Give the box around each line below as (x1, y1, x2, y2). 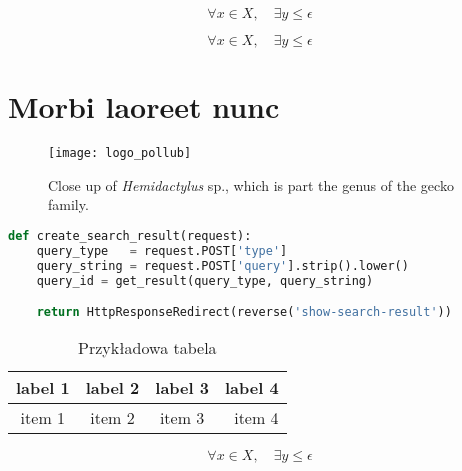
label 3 (155, 376, 209, 399)
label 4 (224, 376, 279, 399)
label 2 (85, 376, 140, 399)
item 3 (159, 406, 205, 429)
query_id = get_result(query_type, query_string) (36, 273, 374, 288)
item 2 (90, 406, 135, 429)
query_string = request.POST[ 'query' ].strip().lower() (36, 258, 409, 273)
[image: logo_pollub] (48, 146, 192, 161)
